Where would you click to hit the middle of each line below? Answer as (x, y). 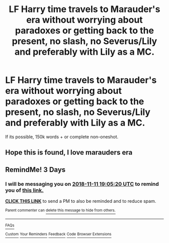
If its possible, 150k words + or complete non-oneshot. (62, 137)
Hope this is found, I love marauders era (69, 152)
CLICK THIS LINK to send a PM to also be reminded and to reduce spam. (81, 201)
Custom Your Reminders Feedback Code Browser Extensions (58, 234)
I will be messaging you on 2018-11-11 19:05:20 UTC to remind (82, 184)
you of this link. (24, 190)
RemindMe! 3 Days (35, 169)
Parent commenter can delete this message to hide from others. (60, 210)
